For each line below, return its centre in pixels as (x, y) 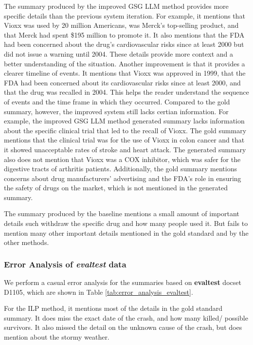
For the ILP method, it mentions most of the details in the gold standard (113, 308)
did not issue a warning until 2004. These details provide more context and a (118, 53)
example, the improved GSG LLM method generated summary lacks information (124, 121)
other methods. (27, 242)
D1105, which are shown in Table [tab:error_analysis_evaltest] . (99, 292)
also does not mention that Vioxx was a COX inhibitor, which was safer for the (122, 159)
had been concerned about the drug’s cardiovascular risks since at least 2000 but (124, 44)
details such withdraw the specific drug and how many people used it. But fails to (126, 223)
